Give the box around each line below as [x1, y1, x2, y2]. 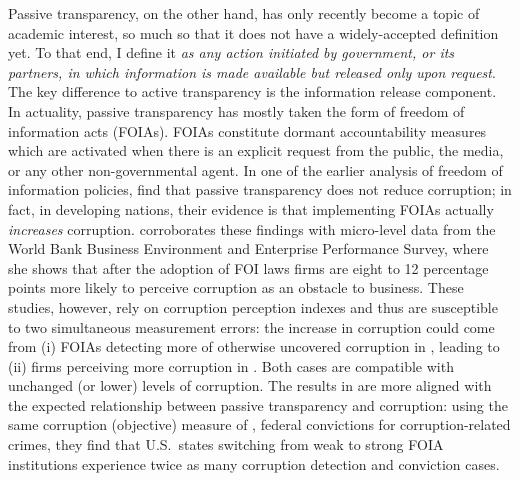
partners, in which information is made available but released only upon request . [8, 61, 496, 82]
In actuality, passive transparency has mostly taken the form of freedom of [8, 100, 465, 121]
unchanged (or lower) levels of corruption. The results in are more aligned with [8, 375, 492, 396]
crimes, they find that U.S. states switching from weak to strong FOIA [8, 434, 444, 455]
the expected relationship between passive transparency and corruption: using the [8, 394, 508, 415]
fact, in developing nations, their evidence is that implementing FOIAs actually [8, 198, 494, 219]
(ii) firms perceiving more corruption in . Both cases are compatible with [8, 355, 454, 376]
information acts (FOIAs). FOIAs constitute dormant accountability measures [8, 120, 487, 141]
